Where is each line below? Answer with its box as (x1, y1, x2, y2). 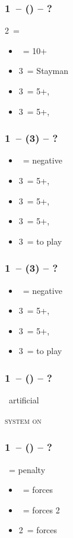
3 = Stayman (18, 64, 69, 77)
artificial (8, 394, 39, 406)
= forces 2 (23, 503, 60, 516)
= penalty (8, 463, 46, 475)
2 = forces (18, 524, 58, 536)
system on (5, 414, 42, 426)
